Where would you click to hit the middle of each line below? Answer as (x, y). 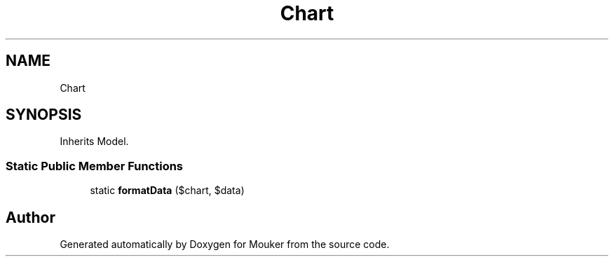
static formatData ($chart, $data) (167, 191)
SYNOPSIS (44, 115)
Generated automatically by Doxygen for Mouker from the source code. (225, 244)
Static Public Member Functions (95, 166)
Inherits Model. (94, 142)
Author (30, 217)
